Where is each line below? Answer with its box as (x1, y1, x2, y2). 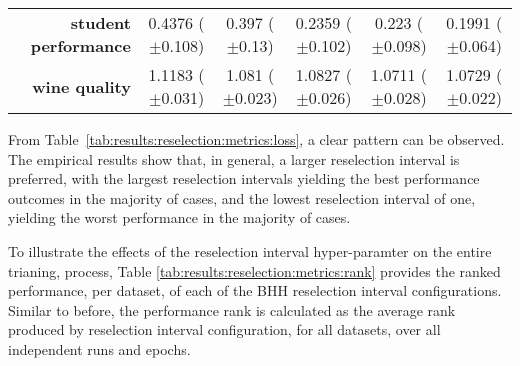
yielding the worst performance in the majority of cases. (8, 207, 351, 228)
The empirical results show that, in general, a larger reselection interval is (8, 148, 460, 169)
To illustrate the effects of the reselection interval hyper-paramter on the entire (8, 240, 492, 261)
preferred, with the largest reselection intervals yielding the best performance (8, 168, 480, 189)
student (70, 11, 131, 34)
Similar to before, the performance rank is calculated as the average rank (8, 299, 456, 320)
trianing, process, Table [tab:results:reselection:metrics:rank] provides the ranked (8, 260, 501, 281)
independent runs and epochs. (8, 338, 191, 359)
